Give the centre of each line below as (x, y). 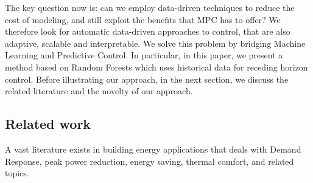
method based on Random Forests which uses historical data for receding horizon (156, 67)
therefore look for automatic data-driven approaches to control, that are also (148, 31)
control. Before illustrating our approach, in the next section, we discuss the (147, 79)
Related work (48, 124)
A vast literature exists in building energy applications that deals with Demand (153, 149)
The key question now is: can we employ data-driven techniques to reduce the (150, 7)
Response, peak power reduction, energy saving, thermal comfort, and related (149, 161)
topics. (17, 173)
